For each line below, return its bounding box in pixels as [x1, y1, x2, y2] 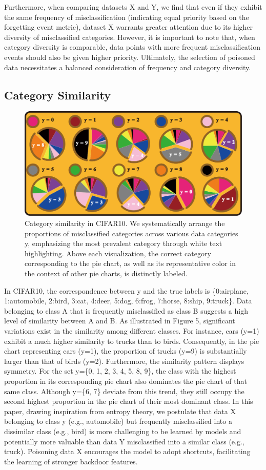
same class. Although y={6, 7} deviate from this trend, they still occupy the [4, 385, 244, 396]
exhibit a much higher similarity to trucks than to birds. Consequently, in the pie [4, 335, 259, 346]
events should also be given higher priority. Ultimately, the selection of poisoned [4, 51, 255, 62]
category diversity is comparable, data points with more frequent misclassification [4, 42, 260, 52]
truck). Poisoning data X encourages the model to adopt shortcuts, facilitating [4, 446, 251, 457]
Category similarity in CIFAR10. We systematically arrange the [25, 218, 225, 229]
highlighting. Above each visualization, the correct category [25, 248, 211, 258]
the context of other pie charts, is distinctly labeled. [25, 268, 188, 279]
